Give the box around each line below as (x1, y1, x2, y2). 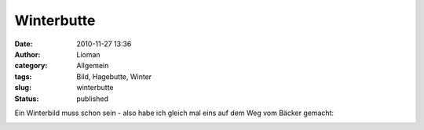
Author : (14, 49, 41, 59)
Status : (14, 94, 39, 103)
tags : (14, 71, 32, 81)
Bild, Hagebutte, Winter (76, 71, 152, 81)
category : (14, 61, 48, 70)
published (76, 94, 109, 103)
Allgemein (76, 61, 109, 70)
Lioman (76, 49, 101, 59)
